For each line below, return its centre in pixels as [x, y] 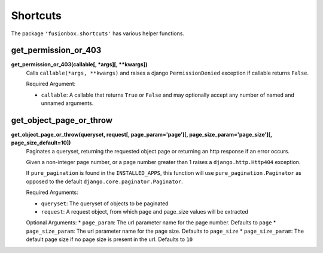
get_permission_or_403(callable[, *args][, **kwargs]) [79, 64]
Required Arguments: [52, 192]
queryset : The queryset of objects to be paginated [105, 203]
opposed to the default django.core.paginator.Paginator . [105, 181]
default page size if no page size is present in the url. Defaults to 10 [109, 239]
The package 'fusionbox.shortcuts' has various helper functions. [98, 33]
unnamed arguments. [67, 103]
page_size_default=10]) [41, 143]
